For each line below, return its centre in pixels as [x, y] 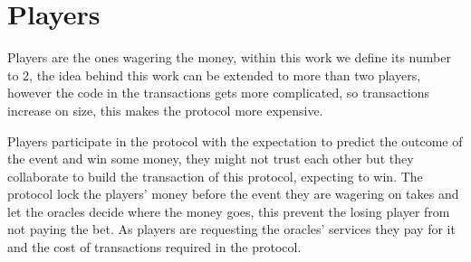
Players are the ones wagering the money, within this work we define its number [229, 57]
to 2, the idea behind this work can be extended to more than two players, [214, 75]
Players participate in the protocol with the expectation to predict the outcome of [235, 140]
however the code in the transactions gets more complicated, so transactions [219, 93]
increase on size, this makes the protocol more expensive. [165, 110]
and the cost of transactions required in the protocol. [154, 247]
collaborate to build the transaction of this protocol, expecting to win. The [215, 176]
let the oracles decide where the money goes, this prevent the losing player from [229, 211]
